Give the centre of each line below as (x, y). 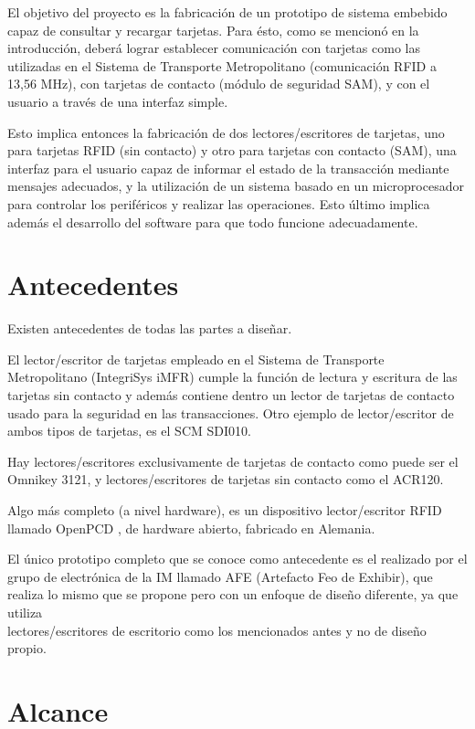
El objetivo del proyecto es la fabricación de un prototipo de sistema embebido (227, 12)
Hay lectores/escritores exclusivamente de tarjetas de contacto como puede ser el (233, 461)
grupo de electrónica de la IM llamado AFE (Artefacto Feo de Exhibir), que (220, 576)
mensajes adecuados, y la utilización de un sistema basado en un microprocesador (236, 186)
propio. (27, 648)
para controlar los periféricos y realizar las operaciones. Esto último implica (219, 203)
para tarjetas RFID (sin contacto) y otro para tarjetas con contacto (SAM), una (232, 150)
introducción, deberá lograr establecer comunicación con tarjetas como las (214, 48)
